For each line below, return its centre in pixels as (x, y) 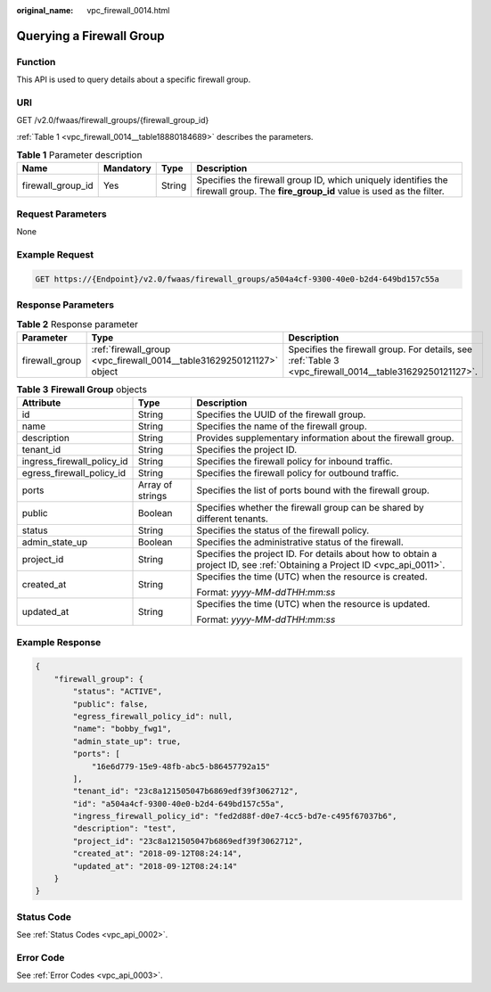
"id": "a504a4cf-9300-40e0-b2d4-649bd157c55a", (179, 803)
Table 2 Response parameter (77, 324)
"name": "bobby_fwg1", (123, 729)
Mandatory (127, 168)
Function (36, 61)
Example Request (55, 254)
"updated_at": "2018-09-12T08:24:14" (155, 866)
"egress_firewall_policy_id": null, (153, 716)
